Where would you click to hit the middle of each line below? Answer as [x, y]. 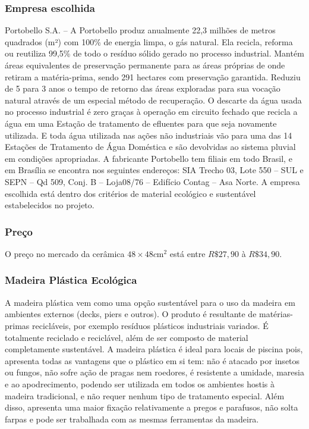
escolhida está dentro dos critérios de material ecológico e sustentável [130, 193]
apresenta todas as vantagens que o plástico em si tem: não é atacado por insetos [152, 360]
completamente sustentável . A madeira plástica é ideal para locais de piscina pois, [154, 349]
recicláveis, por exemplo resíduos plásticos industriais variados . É [150, 325]
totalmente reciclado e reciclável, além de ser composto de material [127, 337]
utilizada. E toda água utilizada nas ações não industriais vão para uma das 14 [149, 135]
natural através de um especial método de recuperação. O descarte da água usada [153, 100]
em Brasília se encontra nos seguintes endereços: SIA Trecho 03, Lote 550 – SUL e [154, 170]
